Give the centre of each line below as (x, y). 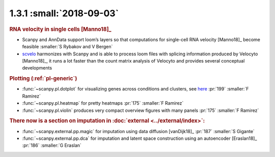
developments (37, 68)
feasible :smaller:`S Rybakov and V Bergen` (67, 47)
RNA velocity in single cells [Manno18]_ (60, 29)
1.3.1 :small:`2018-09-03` (64, 13)
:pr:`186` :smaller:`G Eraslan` (52, 145)
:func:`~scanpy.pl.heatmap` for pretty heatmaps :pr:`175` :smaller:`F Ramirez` (103, 103)
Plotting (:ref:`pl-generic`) (43, 79)
